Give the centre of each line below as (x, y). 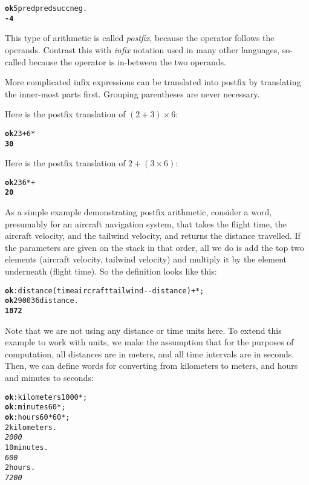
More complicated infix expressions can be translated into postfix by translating (153, 82)
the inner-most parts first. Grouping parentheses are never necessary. (132, 93)
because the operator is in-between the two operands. (127, 61)
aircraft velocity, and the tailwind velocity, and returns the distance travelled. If (153, 236)
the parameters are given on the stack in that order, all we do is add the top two (154, 247)
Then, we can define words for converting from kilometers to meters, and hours (151, 366)
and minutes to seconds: (49, 377)
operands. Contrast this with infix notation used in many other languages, (142, 49)
